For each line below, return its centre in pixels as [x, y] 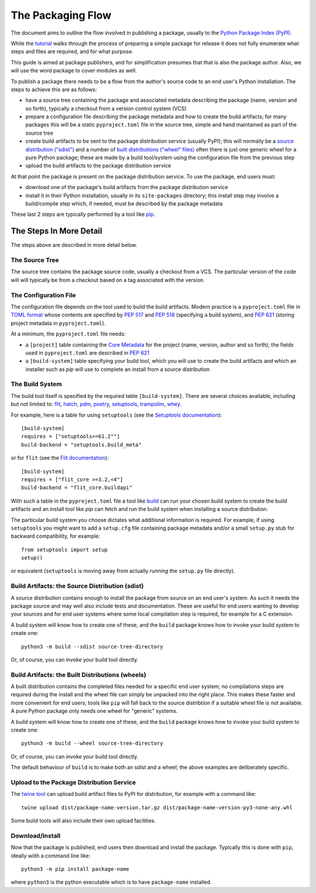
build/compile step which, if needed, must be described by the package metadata [124, 203]
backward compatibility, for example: [56, 536]
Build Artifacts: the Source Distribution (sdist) [77, 586]
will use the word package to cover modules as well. [74, 71]
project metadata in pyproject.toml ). [58, 323]
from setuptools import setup [65, 549]
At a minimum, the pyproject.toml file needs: [68, 334]
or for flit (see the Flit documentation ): [60, 458]
